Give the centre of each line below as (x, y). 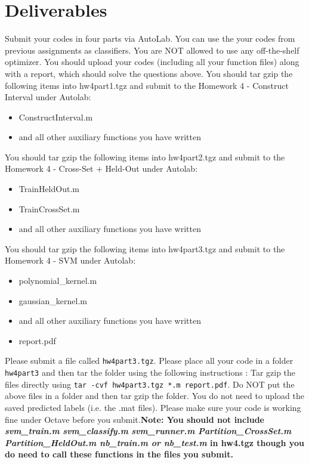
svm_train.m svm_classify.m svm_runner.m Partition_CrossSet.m (148, 431)
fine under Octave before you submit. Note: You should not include (135, 419)
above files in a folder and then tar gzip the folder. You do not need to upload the (154, 396)
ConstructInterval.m (56, 117)
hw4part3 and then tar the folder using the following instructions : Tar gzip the (150, 372)
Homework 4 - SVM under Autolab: (70, 260)
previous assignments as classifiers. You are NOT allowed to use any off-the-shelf (152, 50)
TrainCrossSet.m (49, 208)
